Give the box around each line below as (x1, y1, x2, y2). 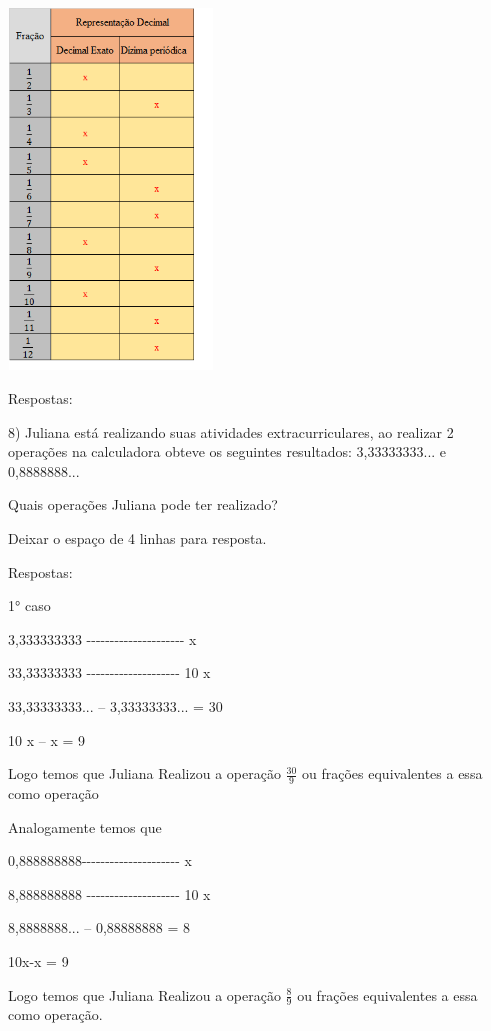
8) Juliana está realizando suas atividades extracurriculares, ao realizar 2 (8, 421, 454, 442)
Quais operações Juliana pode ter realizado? (8, 494, 278, 515)
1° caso (8, 595, 51, 616)
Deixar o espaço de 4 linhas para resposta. (8, 527, 267, 548)
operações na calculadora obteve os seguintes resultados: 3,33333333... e (8, 441, 447, 462)
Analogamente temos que (8, 816, 162, 837)
